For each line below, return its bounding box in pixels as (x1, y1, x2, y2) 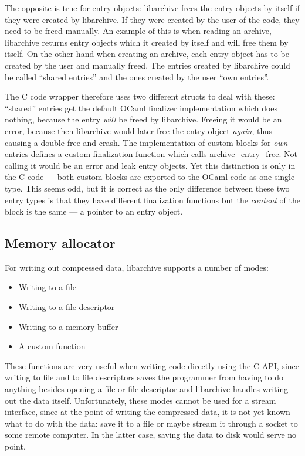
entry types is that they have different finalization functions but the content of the (5, 193, 300, 206)
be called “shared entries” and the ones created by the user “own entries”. (5, 70, 269, 83)
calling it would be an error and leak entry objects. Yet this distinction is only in (5, 159, 296, 171)
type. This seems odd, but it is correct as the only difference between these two (5, 182, 290, 194)
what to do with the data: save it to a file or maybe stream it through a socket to (5, 417, 298, 429)
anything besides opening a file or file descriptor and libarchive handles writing (5, 383, 289, 395)
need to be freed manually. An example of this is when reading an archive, (5, 25, 272, 37)
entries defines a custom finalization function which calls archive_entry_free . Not (5, 148, 298, 160)
